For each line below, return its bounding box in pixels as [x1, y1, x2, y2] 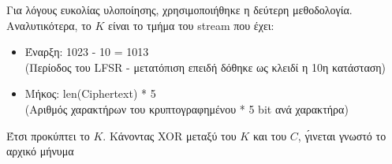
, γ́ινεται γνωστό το [297, 127, 386, 143]
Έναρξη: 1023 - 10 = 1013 [24, 43, 149, 60]
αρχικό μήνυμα [6, 143, 74, 159]
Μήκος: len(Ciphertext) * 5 [24, 85, 156, 102]
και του [252, 127, 287, 143]
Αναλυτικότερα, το [6, 17, 91, 33]
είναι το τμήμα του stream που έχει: [108, 17, 274, 33]
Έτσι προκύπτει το [6, 127, 90, 143]
